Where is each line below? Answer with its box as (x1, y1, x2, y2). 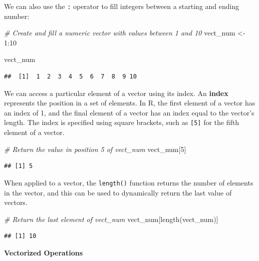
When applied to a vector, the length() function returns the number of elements (4, 177, 253, 187)
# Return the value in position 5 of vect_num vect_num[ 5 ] (4, 143, 186, 154)
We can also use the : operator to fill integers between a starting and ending (4, 1, 239, 11)
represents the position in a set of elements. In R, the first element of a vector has (4, 97, 255, 108)
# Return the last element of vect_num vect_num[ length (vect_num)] (4, 213, 218, 224)
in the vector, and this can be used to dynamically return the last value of (4, 187, 232, 197)
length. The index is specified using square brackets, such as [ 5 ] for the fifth (4, 117, 239, 127)
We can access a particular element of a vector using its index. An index (4, 87, 228, 98)
